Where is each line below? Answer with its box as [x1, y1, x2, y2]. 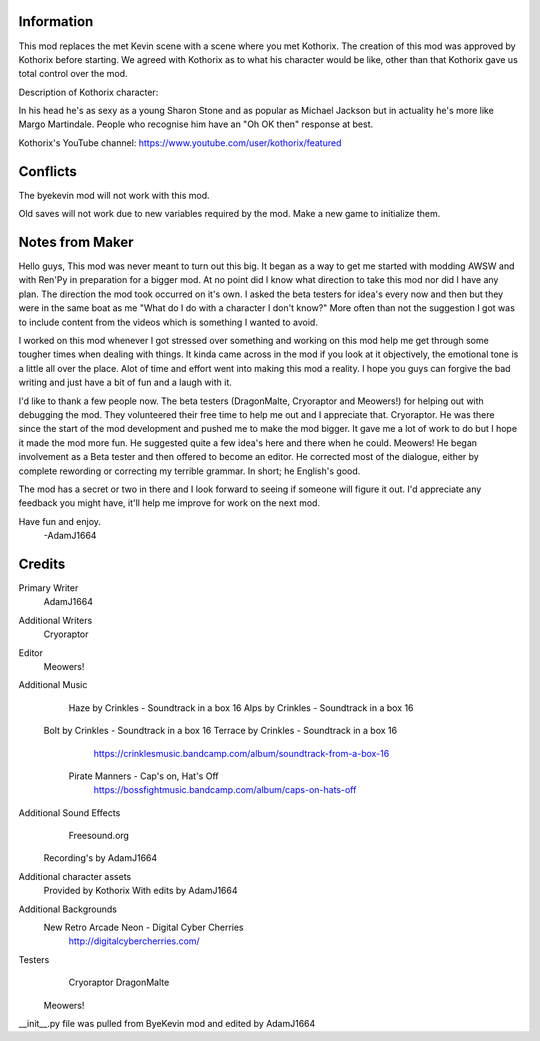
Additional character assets [18, 870, 132, 882]
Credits [18, 555, 66, 572]
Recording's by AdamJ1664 [43, 852, 158, 864]
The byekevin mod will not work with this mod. [18, 189, 210, 201]
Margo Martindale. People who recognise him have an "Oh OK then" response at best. [18, 118, 374, 130]
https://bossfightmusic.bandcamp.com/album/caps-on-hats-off [93, 784, 357, 796]
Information [18, 13, 94, 30]
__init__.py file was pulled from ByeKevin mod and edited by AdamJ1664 [18, 1017, 316, 1029]
